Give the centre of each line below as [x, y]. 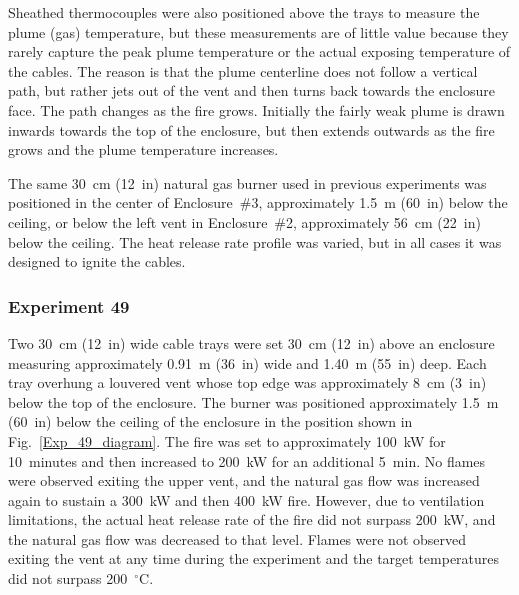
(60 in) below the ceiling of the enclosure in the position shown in [210, 421]
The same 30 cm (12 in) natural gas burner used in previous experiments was [247, 182]
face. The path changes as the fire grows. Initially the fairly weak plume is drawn [256, 109]
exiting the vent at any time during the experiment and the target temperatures [254, 558]
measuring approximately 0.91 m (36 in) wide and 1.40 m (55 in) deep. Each [247, 362]
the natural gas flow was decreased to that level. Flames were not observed [237, 538]
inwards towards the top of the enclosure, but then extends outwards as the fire [251, 129]
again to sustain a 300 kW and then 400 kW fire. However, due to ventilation [246, 499]
